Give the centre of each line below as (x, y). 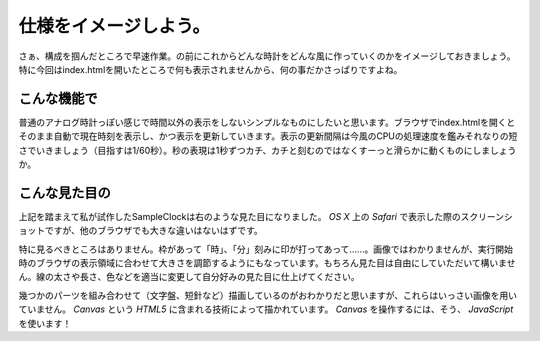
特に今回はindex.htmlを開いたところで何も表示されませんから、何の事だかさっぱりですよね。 (210, 69)
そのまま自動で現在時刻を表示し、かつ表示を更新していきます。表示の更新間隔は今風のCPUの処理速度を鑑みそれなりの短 (268, 136)
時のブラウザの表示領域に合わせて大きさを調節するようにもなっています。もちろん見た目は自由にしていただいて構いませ (267, 263)
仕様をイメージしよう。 (114, 26)
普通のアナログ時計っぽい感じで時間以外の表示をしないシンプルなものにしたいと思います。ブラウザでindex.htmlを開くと (267, 122)
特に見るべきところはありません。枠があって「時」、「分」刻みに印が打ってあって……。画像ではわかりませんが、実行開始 (266, 249)
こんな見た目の (64, 192)
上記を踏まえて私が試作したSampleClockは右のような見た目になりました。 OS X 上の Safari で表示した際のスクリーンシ (266, 216)
